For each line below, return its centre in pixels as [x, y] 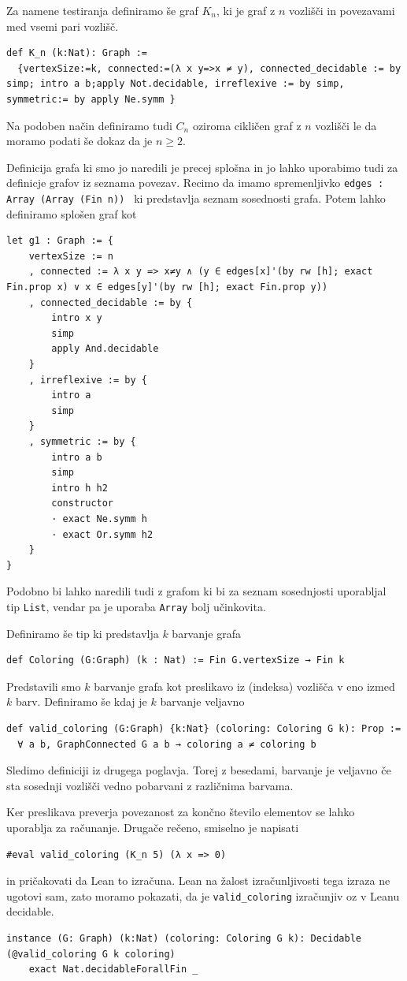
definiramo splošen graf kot [72, 213]
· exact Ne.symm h [99, 518]
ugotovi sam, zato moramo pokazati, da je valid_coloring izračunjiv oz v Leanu [203, 895]
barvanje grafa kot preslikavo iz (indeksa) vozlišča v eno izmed [244, 686]
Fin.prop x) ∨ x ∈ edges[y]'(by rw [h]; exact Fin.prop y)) [167, 287]
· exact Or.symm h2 [102, 534]
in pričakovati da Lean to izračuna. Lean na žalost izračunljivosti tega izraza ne [198, 880]
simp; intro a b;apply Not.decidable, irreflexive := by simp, [176, 84]
